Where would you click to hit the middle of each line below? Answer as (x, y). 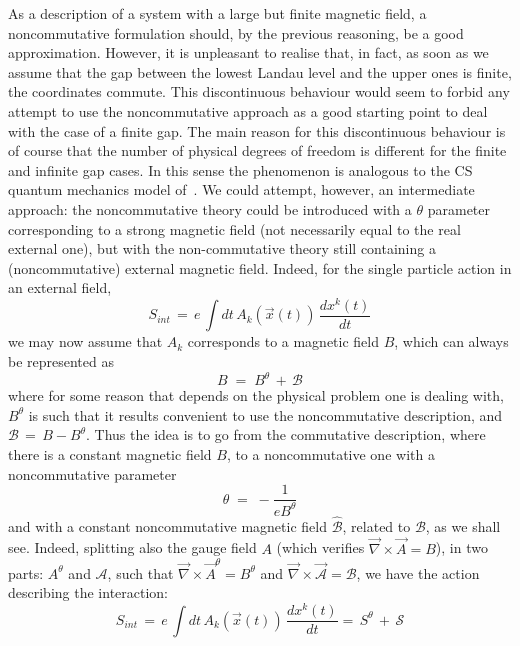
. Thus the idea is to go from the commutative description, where (286, 434)
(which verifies (320, 547)
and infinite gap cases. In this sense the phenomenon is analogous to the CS (240, 169)
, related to (376, 525)
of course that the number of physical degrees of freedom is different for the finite (257, 150)
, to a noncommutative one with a (330, 453)
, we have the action (418, 572)
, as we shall (463, 525)
